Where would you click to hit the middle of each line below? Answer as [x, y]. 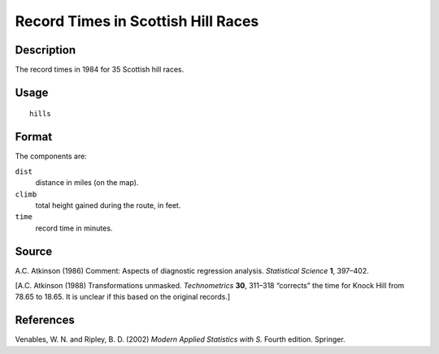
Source [34, 251]
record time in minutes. [74, 228]
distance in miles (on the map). [87, 183]
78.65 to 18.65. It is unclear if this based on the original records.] [123, 297]
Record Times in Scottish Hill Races [137, 21]
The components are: [51, 156]
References [45, 320]
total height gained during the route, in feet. [108, 205]
